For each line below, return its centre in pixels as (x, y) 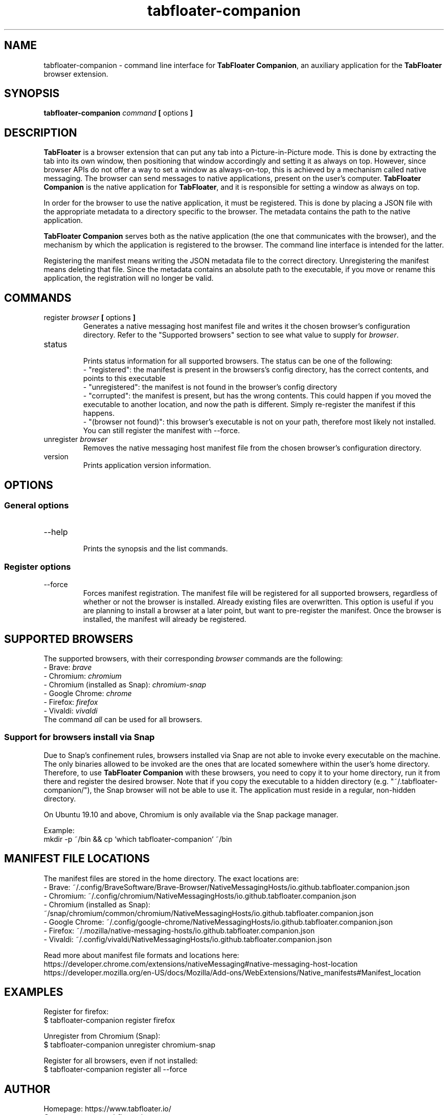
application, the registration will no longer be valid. (129, 278)
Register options (38, 566)
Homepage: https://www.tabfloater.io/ (107, 1109)
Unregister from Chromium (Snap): (102, 1036)
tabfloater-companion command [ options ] (118, 113)
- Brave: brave (68, 667)
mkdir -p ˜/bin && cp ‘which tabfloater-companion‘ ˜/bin (138, 839)
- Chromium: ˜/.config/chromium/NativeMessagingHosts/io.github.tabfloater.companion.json (200, 896)
